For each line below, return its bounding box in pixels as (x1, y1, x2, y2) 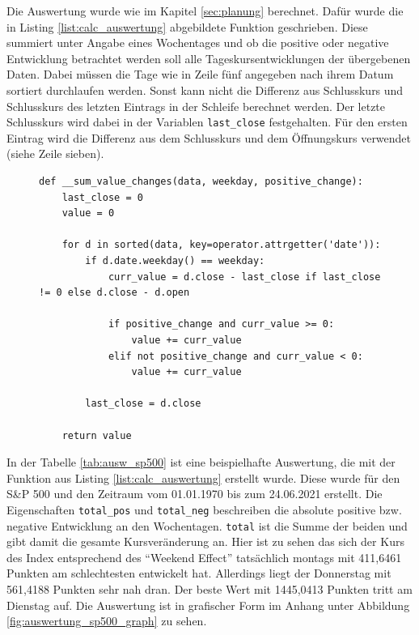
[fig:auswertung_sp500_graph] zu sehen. (6, 612, 207, 629)
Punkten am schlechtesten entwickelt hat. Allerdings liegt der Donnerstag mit (6, 565, 391, 582)
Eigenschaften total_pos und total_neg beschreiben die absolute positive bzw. (6, 501, 402, 518)
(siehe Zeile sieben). (6, 145, 104, 162)
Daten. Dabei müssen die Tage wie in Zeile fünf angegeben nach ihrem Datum (6, 66, 394, 83)
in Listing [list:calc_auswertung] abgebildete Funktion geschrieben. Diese (6, 18, 368, 35)
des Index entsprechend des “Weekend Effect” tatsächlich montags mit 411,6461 (6, 548, 402, 565)
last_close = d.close (85, 398, 201, 410)
